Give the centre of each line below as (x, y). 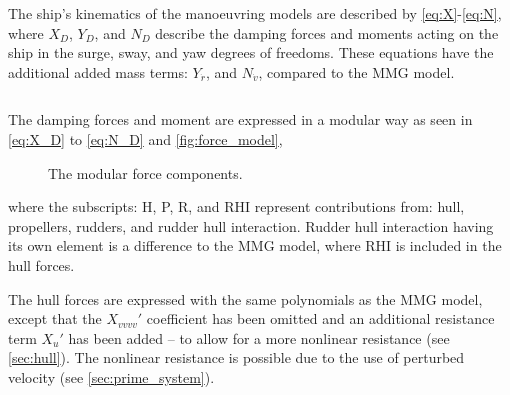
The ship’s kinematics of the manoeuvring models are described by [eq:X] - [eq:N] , (255, 13)
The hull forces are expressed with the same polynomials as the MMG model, (245, 298)
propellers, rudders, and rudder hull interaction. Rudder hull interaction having (251, 225)
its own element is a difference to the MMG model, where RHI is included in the (255, 245)
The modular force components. (145, 172)
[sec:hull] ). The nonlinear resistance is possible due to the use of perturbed (236, 357)
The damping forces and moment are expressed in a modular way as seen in (240, 119)
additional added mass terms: (98, 71)
